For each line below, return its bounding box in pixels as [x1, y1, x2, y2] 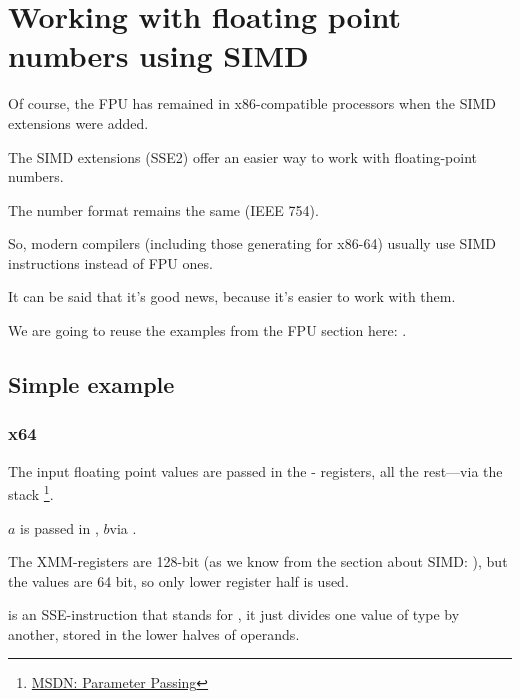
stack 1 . [8, 481, 54, 504]
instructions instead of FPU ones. [8, 252, 213, 273]
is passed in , [20, 517, 99, 538]
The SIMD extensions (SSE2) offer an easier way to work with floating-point [8, 146, 477, 167]
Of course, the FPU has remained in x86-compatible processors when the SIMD [8, 93, 497, 114]
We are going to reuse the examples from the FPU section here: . [8, 320, 407, 341]
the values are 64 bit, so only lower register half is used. [8, 570, 349, 591]
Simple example [8, 369, 175, 400]
